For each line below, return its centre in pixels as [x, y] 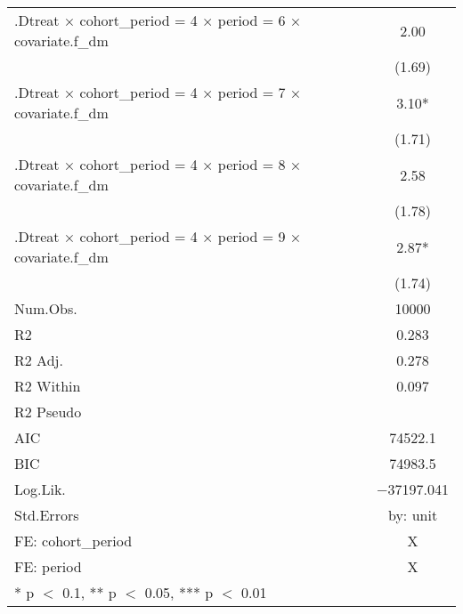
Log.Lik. [40, 489]
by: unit [413, 515]
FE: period [48, 566]
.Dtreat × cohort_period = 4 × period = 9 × [158, 236]
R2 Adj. [39, 360]
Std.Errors [47, 515]
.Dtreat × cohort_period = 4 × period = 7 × [158, 92]
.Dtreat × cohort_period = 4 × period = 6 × [158, 20]
